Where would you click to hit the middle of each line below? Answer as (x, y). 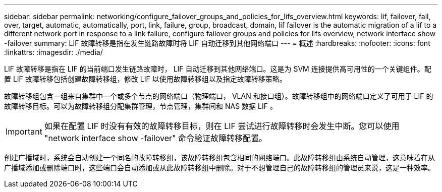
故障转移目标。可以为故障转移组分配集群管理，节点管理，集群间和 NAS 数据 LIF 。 (141, 106)
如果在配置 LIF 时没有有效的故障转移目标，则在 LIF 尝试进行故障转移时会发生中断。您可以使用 (222, 126)
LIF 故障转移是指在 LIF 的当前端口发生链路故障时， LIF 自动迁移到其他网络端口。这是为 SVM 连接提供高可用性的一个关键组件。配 (218, 69)
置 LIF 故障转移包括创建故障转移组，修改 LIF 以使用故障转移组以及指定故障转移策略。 (145, 79)
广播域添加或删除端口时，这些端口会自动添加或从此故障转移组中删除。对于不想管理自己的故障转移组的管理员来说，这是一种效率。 (219, 168)
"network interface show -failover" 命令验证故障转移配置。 (156, 138)
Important (24, 132)
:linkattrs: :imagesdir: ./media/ (53, 52)
